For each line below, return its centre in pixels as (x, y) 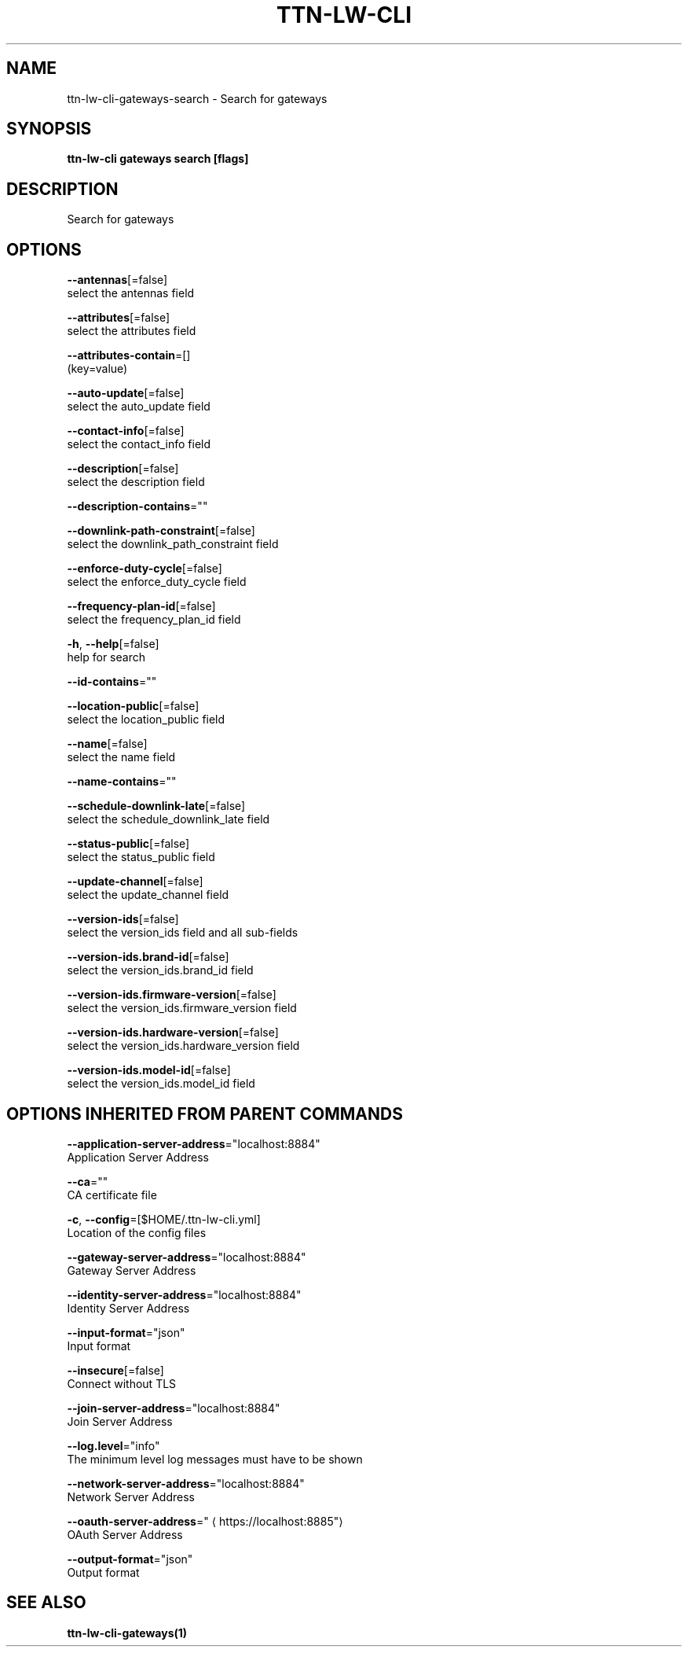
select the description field (136, 482)
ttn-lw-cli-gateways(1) (127, 1633)
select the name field (121, 757)
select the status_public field (141, 857)
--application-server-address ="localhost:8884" (194, 1143)
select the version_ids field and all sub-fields (183, 933)
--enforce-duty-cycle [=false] (145, 569)
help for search (106, 657)
